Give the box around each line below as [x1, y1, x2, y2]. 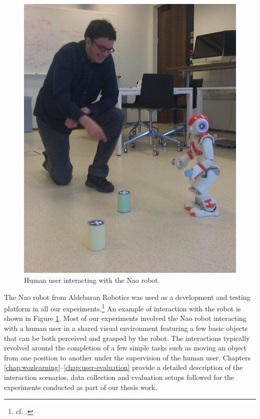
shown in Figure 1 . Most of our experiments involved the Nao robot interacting [4, 313, 246, 323]
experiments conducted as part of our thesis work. [4, 381, 157, 392]
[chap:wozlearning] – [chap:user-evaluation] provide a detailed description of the [4, 362, 243, 372]
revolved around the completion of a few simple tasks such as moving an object [4, 342, 246, 353]
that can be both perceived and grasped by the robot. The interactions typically [4, 332, 250, 343]
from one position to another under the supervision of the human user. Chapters [4, 352, 250, 362]
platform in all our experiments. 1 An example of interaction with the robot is [4, 302, 241, 313]
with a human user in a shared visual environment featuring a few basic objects [4, 322, 248, 333]
